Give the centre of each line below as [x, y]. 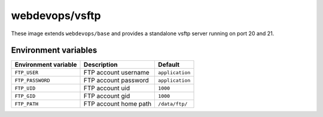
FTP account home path [118, 104]
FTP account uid [107, 88]
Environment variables [54, 50]
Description [101, 64]
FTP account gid [107, 96]
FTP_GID [25, 96]
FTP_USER [27, 73]
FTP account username [117, 73]
